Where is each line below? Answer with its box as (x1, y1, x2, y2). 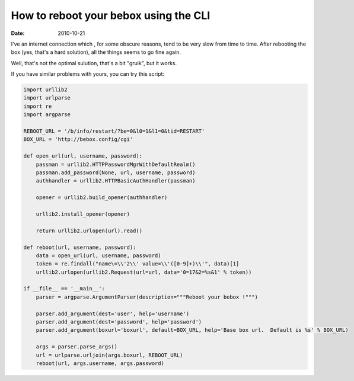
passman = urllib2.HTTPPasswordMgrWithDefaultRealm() (36, 161, 196, 168)
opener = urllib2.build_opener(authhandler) (36, 194, 168, 201)
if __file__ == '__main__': (23, 285, 105, 292)
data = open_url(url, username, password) (36, 252, 161, 259)
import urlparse (23, 95, 71, 101)
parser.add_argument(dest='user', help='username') (36, 310, 190, 317)
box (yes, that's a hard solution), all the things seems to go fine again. (11, 49, 181, 56)
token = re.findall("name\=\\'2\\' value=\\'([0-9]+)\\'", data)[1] (36, 261, 240, 267)
